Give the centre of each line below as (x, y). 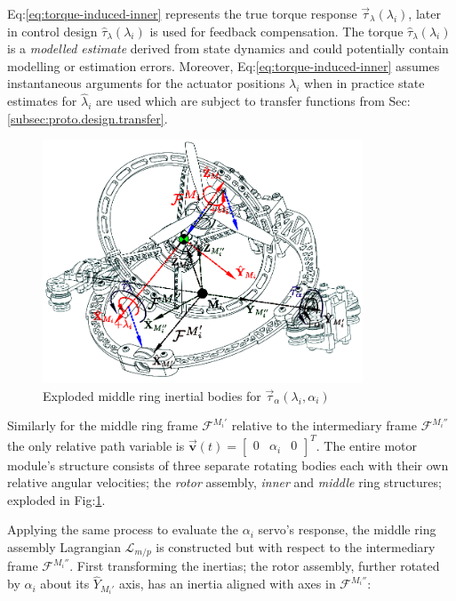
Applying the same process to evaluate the (123, 529)
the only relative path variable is (96, 445)
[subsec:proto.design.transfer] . (88, 118)
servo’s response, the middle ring (347, 529)
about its (65, 584)
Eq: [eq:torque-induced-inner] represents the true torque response (182, 13)
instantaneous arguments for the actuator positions (146, 83)
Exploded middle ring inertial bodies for (152, 395)
